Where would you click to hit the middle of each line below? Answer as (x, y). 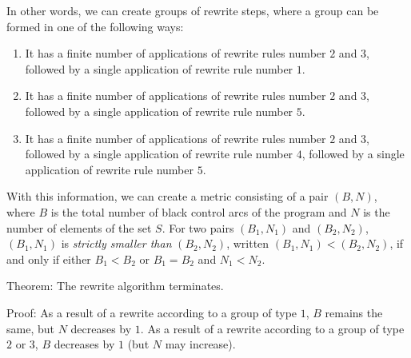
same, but (30, 328)
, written (248, 243)
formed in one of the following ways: (95, 26)
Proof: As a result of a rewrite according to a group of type (152, 312)
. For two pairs (198, 227)
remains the (354, 312)
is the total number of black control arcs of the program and (199, 211)
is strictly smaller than (116, 243)
